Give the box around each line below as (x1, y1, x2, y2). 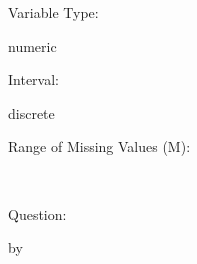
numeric (8, 35, 57, 56)
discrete (8, 102, 55, 123)
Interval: (8, 69, 59, 90)
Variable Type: (8, 2, 99, 22)
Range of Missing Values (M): (8, 136, 191, 157)
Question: (8, 203, 67, 224)
